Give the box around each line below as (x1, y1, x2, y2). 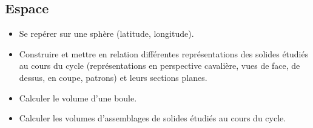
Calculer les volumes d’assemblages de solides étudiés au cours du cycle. (19, 112, 286, 124)
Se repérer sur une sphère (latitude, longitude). (19, 27, 194, 40)
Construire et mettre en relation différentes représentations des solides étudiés (19, 47, 309, 60)
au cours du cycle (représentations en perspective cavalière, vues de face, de (19, 59, 300, 72)
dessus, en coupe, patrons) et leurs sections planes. (19, 71, 207, 83)
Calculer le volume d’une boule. (19, 91, 137, 104)
